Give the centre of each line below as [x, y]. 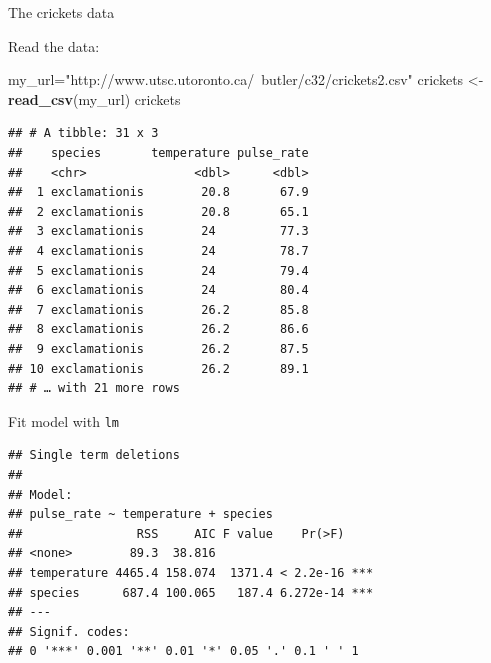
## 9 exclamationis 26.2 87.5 [158, 348]
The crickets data [61, 12]
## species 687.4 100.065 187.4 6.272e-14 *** [191, 592]
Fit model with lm [63, 420]
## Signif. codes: [69, 631]
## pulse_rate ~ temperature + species [140, 514]
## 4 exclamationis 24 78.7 [158, 250]
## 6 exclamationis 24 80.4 [158, 290]
